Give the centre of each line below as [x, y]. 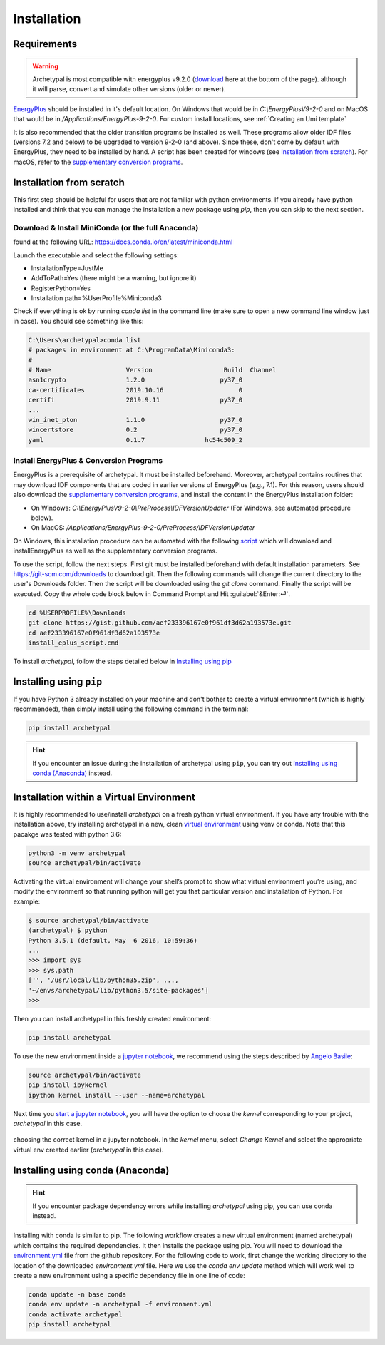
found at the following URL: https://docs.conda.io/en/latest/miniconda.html [123, 242]
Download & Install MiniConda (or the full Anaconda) [106, 227]
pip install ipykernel [68, 1085]
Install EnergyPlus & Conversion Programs [88, 461]
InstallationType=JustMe [67, 268]
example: [27, 901]
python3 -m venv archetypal [77, 853]
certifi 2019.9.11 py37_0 [135, 400]
